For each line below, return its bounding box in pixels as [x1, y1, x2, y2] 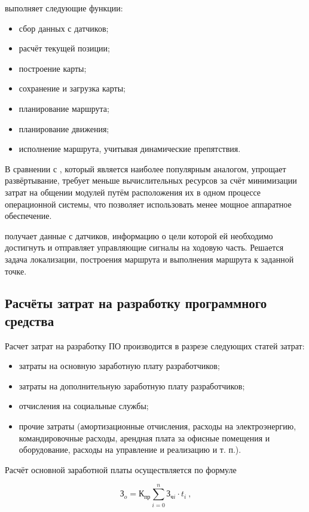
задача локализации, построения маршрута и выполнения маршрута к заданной [5, 252, 294, 265]
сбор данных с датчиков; [19, 22, 109, 34]
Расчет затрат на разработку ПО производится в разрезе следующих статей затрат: [5, 339, 305, 352]
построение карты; [19, 62, 87, 74]
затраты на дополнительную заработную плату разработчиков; [19, 379, 245, 392]
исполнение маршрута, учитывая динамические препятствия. [19, 142, 241, 155]
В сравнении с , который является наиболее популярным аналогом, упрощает [5, 162, 286, 175]
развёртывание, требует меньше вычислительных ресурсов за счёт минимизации [5, 174, 297, 187]
